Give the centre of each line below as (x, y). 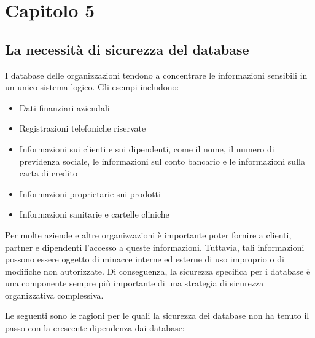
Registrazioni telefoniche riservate (83, 128)
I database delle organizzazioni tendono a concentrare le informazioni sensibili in (156, 75)
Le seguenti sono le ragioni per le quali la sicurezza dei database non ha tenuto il (157, 316)
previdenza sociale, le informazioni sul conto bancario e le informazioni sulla (162, 161)
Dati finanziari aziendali (64, 107)
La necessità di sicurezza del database (127, 49)
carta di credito (48, 173)
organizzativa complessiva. (54, 295)
